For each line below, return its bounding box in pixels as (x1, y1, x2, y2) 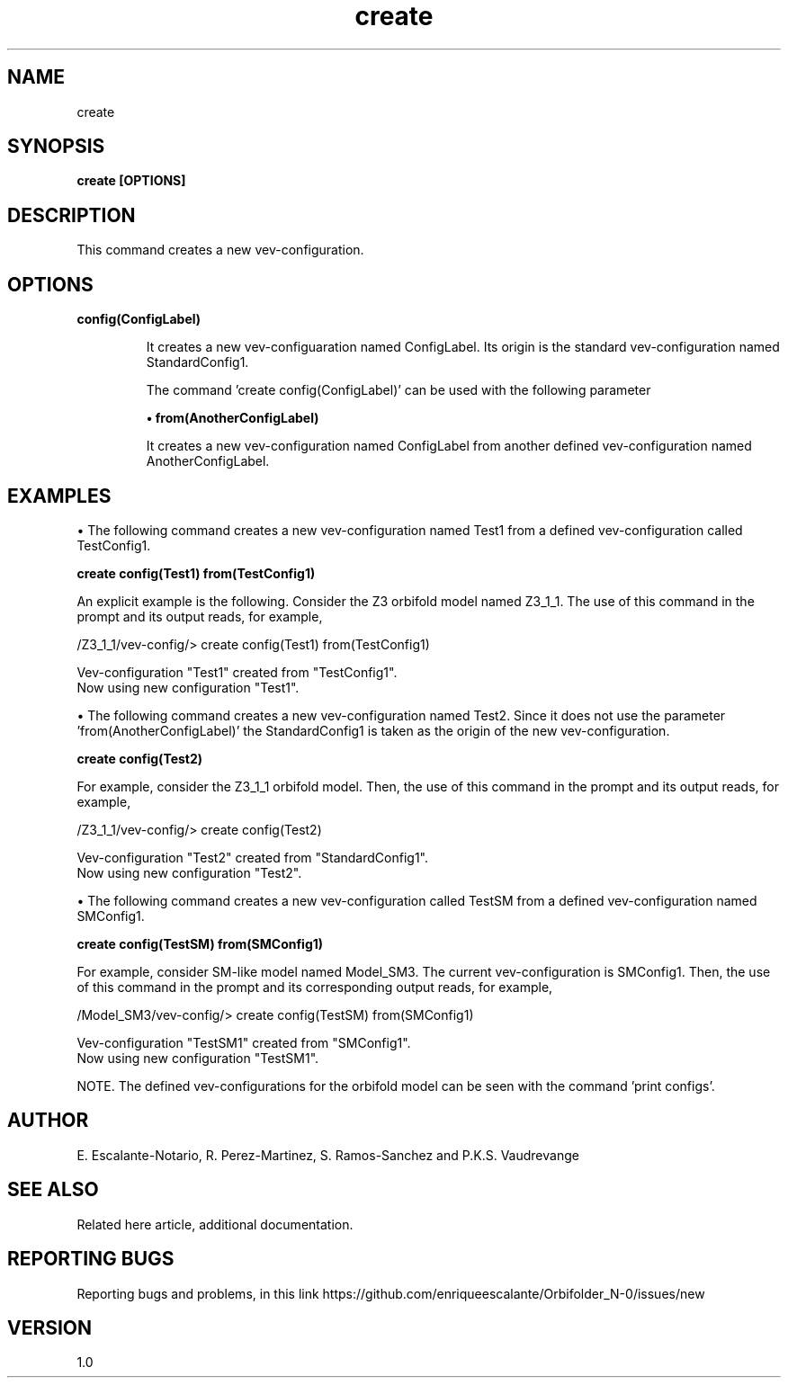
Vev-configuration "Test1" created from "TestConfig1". (76, 664, 398, 680)
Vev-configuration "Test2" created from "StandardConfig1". (76, 849, 428, 865)
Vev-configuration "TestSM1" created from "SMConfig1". (76, 1034, 411, 1050)
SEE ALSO (7, 1178, 99, 1202)
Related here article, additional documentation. (76, 1216, 354, 1232)
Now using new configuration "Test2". (76, 864, 302, 880)
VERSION (7, 1316, 93, 1339)
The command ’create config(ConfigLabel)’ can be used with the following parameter (146, 382, 651, 398)
